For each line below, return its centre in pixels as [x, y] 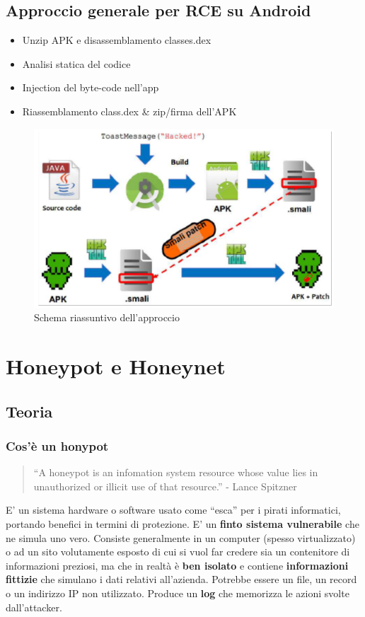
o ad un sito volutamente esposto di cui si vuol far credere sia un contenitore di [178, 552]
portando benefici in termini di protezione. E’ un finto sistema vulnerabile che [182, 524]
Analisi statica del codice [76, 63]
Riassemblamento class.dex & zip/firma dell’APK [129, 111]
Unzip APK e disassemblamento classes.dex [117, 40]
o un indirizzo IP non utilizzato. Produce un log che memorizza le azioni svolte [178, 593]
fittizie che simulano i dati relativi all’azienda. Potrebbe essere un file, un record [181, 579]
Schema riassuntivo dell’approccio [107, 317]
